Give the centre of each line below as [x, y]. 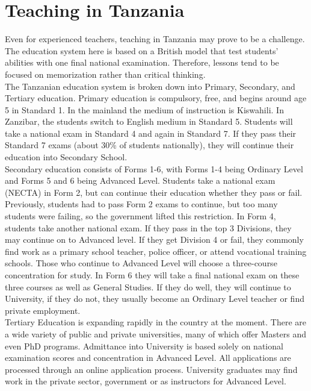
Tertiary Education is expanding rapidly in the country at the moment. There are [156, 322]
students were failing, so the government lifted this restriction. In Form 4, [140, 216]
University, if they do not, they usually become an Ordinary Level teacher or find [155, 299]
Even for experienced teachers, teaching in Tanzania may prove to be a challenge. [155, 39]
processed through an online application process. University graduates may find [151, 369]
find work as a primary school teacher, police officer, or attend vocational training [156, 251]
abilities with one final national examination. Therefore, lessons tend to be [142, 62]
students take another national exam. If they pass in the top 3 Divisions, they [148, 227]
